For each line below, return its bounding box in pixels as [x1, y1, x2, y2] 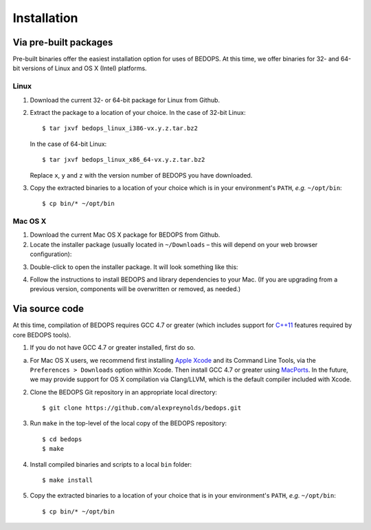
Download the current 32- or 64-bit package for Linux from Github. [30, 96, 220, 104]
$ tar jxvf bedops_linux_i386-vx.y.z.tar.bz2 [42, 125, 199, 132]
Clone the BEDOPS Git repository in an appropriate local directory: [30, 388, 218, 396]
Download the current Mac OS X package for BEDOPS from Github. [30, 231, 221, 239]
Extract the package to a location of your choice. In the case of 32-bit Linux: [30, 108, 246, 116]
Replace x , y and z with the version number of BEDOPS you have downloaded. [30, 171, 253, 179]
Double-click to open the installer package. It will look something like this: [30, 262, 238, 271]
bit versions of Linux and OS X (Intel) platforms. [12, 64, 147, 72]
